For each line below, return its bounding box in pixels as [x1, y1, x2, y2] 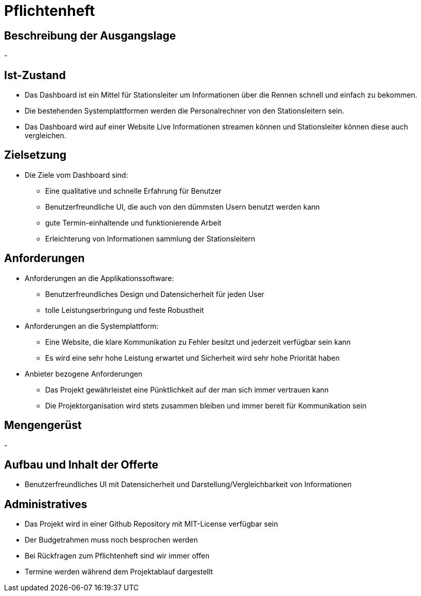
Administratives [4, 497, 87, 511]
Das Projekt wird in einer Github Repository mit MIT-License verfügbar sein [25, 519, 278, 529]
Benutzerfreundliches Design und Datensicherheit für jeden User [45, 289, 264, 299]
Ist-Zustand [4, 68, 66, 82]
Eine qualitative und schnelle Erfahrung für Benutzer [45, 186, 222, 195]
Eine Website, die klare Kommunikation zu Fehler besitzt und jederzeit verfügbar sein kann [45, 337, 351, 346]
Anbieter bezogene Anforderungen [25, 369, 143, 378]
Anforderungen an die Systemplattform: [25, 321, 159, 330]
